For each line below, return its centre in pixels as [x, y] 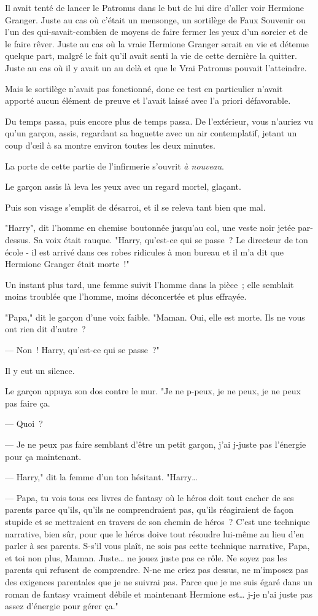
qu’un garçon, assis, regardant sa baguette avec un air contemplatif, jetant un [151, 133]
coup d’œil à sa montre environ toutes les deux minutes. [110, 145]
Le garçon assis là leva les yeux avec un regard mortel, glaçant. [123, 186]
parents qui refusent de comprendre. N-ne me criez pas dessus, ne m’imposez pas [157, 570]
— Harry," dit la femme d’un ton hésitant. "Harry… [101, 477]
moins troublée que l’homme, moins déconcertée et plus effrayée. [126, 296]
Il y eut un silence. [40, 370]
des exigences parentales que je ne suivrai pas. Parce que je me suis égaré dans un [159, 581]
